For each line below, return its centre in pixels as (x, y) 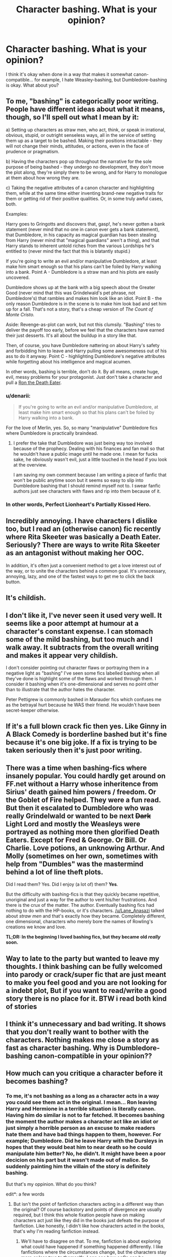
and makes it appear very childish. (62, 655)
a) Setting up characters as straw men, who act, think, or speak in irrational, (86, 130)
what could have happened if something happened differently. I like (92, 1246)
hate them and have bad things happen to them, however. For (83, 1134)
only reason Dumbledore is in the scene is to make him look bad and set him (86, 303)
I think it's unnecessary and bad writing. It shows (86, 1024)
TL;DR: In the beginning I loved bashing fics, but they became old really (83, 937)
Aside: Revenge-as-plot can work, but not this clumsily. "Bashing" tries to (83, 325)
